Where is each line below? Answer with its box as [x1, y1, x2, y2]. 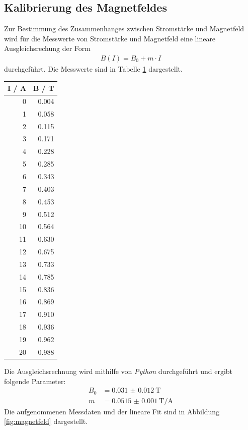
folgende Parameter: [4, 375, 66, 386]
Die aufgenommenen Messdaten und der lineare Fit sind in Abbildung [4, 406, 220, 416]
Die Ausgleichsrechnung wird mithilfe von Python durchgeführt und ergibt [4, 365, 233, 376]
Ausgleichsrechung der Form [4, 43, 91, 53]
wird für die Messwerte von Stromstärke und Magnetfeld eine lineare [4, 33, 216, 43]
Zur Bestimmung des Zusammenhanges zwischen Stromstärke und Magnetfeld [4, 23, 244, 34]
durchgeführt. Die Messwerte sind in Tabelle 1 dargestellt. [4, 64, 183, 74]
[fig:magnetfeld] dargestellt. [4, 416, 88, 426]
